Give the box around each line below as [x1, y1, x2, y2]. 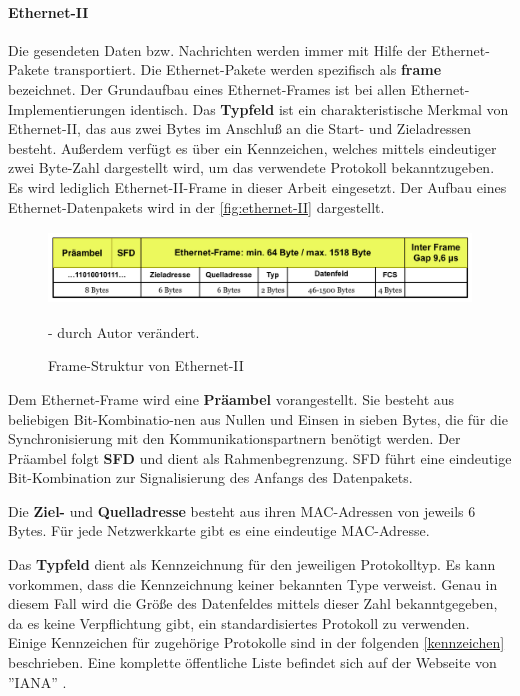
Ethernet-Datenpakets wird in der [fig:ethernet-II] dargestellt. [8, 196, 385, 217]
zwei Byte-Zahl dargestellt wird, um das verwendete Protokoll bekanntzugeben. [8, 157, 495, 178]
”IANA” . [8, 671, 67, 692]
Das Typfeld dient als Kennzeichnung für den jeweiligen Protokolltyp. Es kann [8, 554, 496, 575]
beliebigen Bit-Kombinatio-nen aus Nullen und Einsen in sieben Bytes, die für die [8, 408, 508, 429]
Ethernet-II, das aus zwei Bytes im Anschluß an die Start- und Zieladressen [8, 118, 471, 139]
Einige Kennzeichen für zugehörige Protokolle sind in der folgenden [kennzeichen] [8, 632, 505, 653]
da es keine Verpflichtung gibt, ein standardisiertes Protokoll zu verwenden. [8, 612, 470, 633]
